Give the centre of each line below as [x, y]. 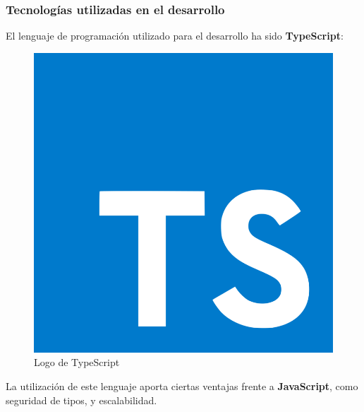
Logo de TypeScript [77, 362]
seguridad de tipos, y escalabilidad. [81, 400]
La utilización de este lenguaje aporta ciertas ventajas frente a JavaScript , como [182, 386]
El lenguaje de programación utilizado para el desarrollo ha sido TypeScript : [175, 36]
